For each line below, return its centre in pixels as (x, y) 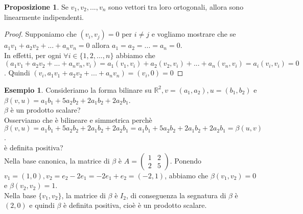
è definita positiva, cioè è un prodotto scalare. (135, 205)
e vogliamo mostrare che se (194, 34)
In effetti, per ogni (33, 55)
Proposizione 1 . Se (36, 7)
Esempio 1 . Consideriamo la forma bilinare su (78, 89)
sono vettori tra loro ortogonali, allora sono (176, 7)
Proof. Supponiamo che (40, 34)
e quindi (42, 205)
